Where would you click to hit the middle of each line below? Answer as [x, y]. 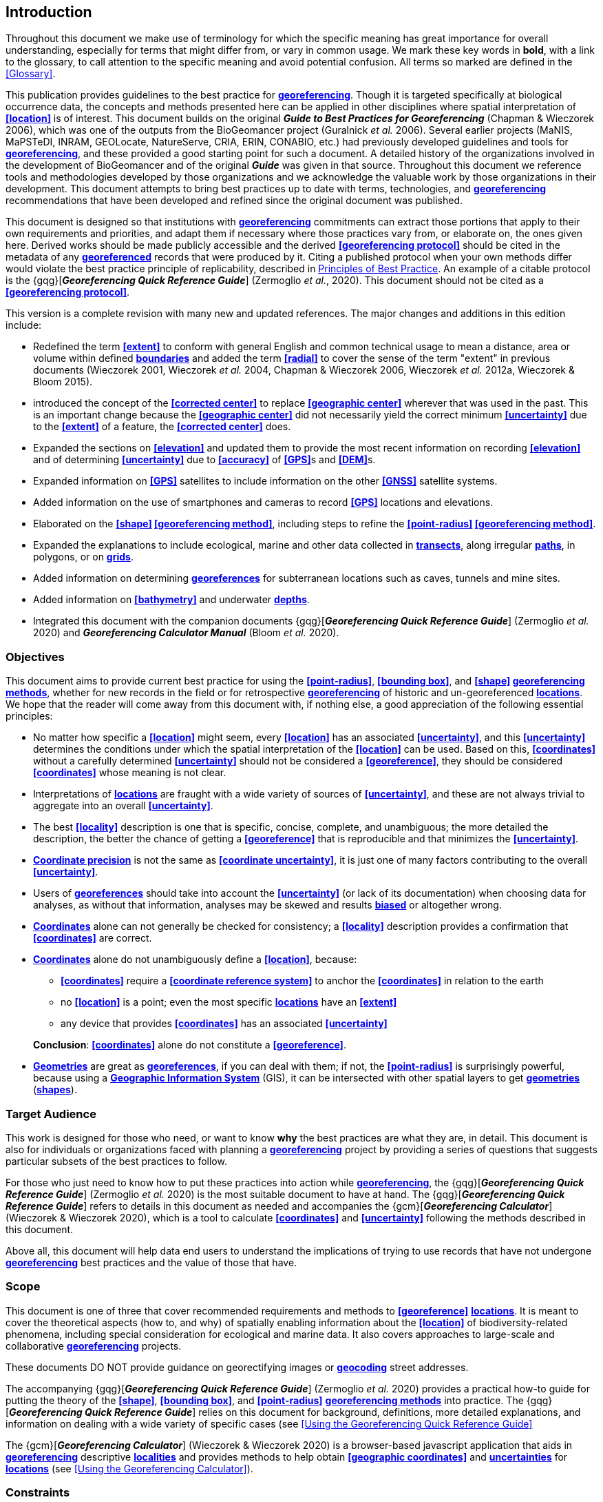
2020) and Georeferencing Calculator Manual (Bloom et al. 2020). [186, 633]
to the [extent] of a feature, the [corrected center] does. [162, 427]
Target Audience [51, 1114]
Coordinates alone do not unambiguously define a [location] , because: [195, 960]
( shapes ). [55, 1090]
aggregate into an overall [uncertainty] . [123, 806]
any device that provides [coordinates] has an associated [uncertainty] [224, 1024]
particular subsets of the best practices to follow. [116, 1161]
